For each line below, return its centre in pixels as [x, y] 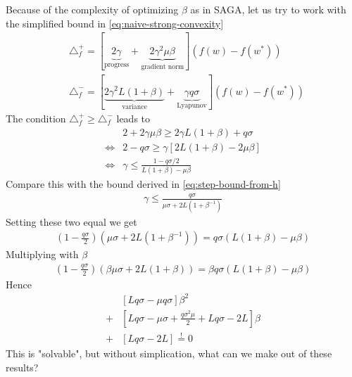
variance [134, 107]
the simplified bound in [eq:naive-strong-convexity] [115, 23]
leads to [133, 118]
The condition [36, 118]
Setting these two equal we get [71, 221]
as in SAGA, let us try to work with [268, 9]
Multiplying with [42, 254]
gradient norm [163, 66]
